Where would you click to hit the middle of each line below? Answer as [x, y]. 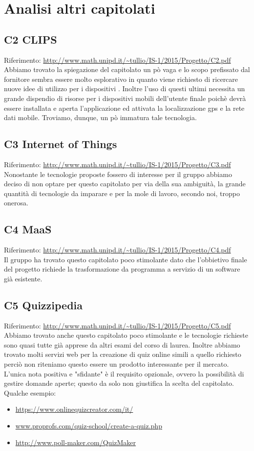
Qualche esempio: [30, 392]
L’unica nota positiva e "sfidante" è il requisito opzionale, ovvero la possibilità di [124, 373]
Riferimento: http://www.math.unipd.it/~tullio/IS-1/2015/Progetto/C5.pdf [117, 325]
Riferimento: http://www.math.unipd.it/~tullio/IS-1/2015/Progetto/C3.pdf [117, 164]
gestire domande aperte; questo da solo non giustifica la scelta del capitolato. [119, 383]
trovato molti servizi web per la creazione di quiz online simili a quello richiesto [123, 354]
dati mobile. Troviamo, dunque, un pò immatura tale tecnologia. [100, 117]
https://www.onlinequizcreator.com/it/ [74, 409]
